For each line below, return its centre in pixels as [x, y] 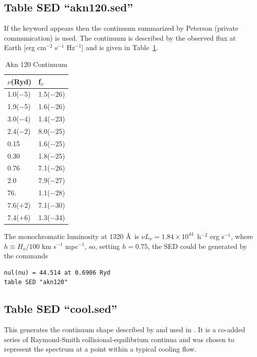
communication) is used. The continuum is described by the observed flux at [120, 37]
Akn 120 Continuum [36, 64]
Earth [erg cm [25, 47]
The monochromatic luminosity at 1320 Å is [72, 236]
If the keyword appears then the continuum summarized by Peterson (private [121, 28]
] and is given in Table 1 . [120, 47]
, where [242, 236]
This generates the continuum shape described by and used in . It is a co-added [125, 329]
